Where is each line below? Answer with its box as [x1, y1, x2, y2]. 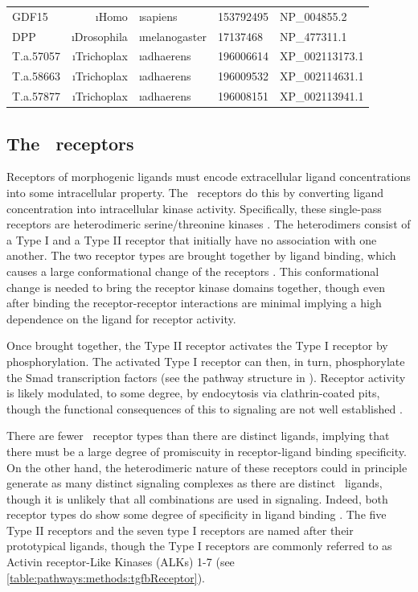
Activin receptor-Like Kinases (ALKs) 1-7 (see [6, 553, 235, 570]
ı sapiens [138, 7, 178, 24]
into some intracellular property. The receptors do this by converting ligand [6, 184, 384, 201]
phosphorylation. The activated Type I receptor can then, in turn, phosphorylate [6, 352, 405, 369]
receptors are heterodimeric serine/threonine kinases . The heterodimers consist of [6, 216, 411, 232]
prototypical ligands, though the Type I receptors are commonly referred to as [6, 537, 392, 554]
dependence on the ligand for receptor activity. [6, 310, 236, 327]
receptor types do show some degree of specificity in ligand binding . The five [6, 506, 387, 523]
